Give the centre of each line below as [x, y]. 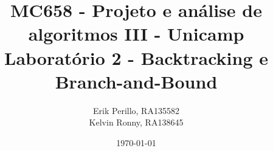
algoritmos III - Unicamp [136, 34]
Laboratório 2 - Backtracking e [136, 57]
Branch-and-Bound [136, 81]
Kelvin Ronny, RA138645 [136, 122]
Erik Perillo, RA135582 [136, 110]
